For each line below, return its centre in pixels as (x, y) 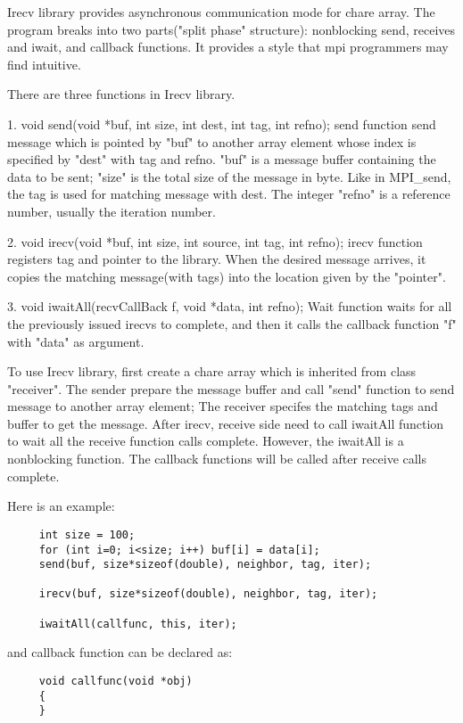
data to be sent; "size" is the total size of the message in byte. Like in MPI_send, (229, 176)
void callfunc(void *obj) (116, 682)
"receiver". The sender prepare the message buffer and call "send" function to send (231, 388)
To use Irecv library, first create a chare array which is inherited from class (212, 371)
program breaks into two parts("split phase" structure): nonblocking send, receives (231, 29)
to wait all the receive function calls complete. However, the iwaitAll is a (206, 441)
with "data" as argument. (76, 341)
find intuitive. (44, 64)
